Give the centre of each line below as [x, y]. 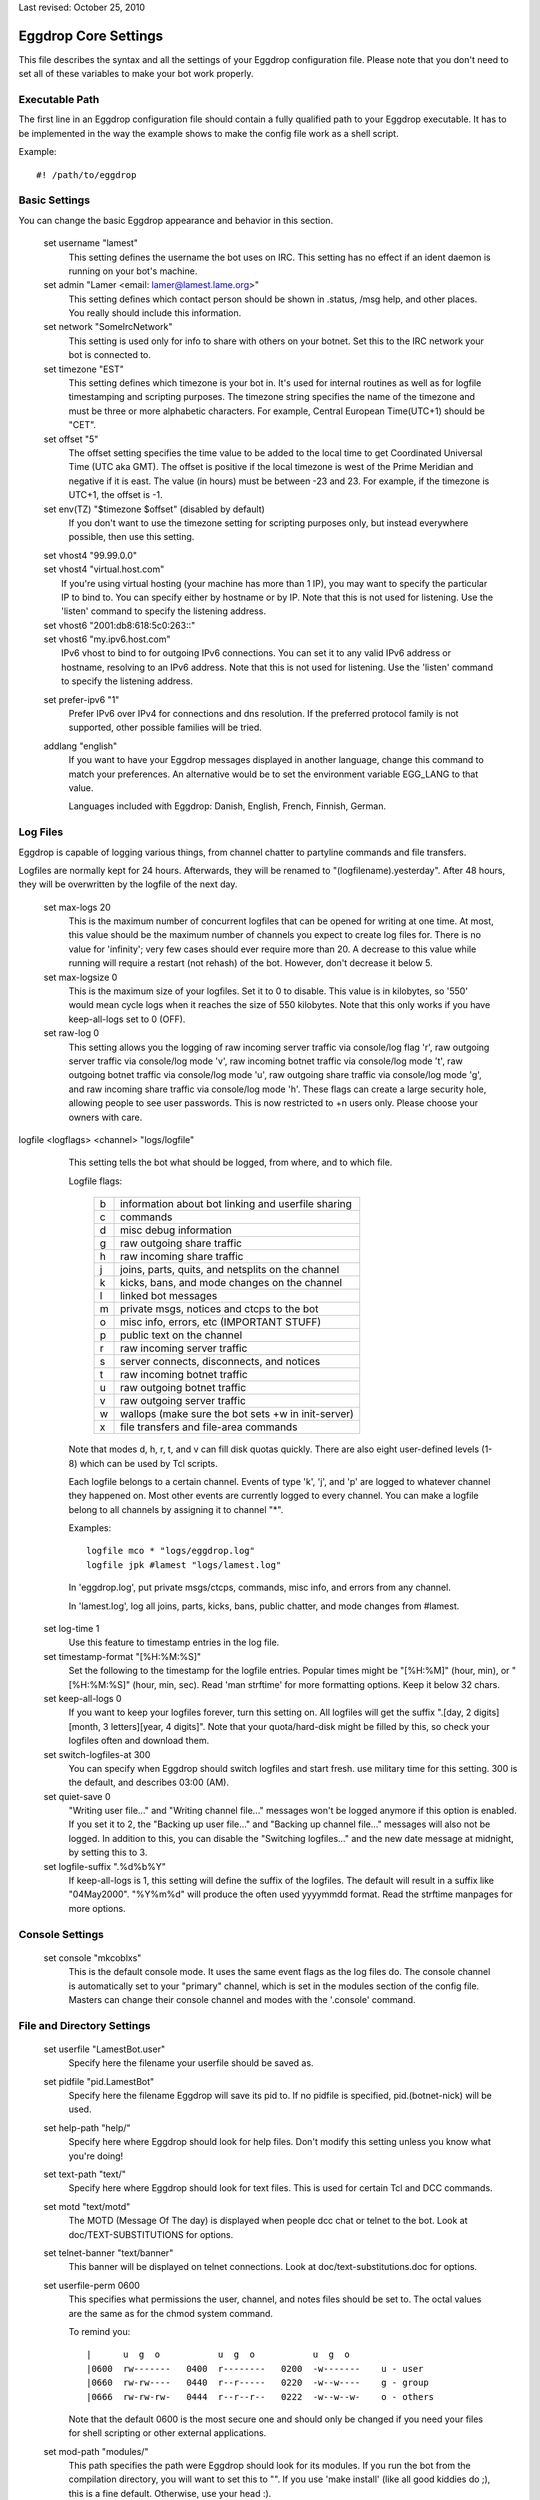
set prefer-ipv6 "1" [81, 699]
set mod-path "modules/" [96, 2451]
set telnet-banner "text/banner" [108, 2252]
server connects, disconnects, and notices [220, 1362]
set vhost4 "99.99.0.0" [90, 555]
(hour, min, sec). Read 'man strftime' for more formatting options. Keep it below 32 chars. [316, 1684]
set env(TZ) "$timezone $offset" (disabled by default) [154, 509]
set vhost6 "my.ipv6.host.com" [107, 639]
